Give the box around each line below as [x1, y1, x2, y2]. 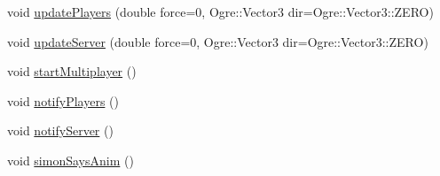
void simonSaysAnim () [7, 150, 134, 169]
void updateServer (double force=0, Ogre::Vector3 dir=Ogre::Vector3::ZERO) [7, 32, 428, 50]
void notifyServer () [7, 121, 114, 140]
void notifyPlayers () [7, 91, 119, 110]
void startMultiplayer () [7, 62, 137, 80]
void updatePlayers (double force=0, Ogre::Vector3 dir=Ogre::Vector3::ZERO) [7, 3, 434, 20]
